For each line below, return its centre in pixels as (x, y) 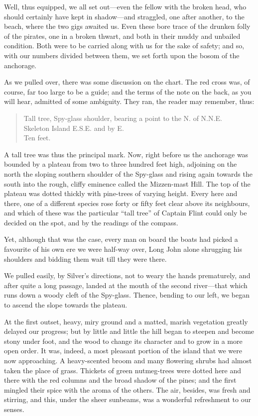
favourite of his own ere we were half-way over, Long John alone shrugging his (123, 249)
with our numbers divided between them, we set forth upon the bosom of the (122, 55)
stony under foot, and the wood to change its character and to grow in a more (123, 341)
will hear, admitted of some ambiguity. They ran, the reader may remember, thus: (129, 101)
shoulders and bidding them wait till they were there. (85, 259)
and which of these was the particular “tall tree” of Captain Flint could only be (126, 213)
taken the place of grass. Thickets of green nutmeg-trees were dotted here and (123, 370)
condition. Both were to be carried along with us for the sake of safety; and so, (124, 46)
